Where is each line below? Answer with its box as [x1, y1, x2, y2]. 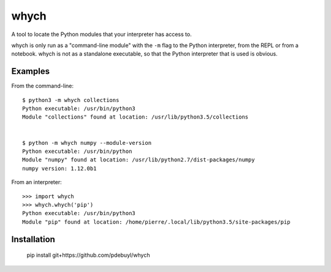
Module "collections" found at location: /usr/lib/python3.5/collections [22, 114, 249, 120]
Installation [11, 234, 55, 244]
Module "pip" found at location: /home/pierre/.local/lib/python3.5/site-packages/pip [22, 218, 291, 226]
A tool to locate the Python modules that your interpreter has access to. [11, 31, 192, 38]
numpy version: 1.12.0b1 [22, 165, 97, 172]
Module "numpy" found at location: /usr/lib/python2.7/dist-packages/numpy [22, 156, 255, 163]
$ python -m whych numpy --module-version [22, 139, 152, 146]
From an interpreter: [11, 178, 62, 186]
